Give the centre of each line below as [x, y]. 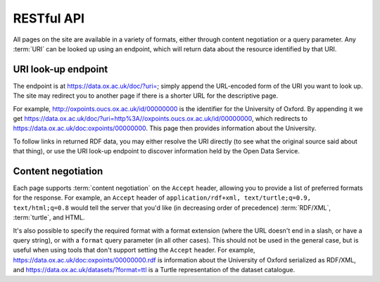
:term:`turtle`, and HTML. [49, 217]
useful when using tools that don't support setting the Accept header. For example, [134, 250]
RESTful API [49, 18]
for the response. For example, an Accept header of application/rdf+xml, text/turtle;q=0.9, [162, 198]
